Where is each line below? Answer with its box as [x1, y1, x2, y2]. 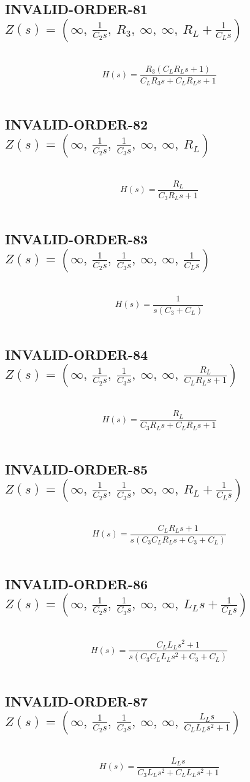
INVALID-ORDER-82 [5, 115, 148, 134]
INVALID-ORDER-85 [5, 459, 148, 478]
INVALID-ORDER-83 [5, 230, 148, 249]
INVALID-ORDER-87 [5, 692, 148, 711]
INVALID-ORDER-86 [5, 575, 148, 594]
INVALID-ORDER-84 [5, 344, 148, 363]
